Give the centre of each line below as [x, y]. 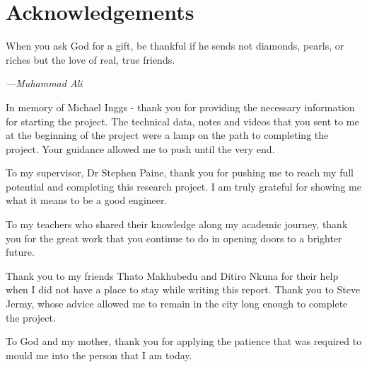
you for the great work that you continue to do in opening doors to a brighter [174, 238]
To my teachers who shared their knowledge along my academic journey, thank [177, 224]
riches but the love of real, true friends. [91, 59]
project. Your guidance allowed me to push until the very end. [140, 148]
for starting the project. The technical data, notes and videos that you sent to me [182, 121]
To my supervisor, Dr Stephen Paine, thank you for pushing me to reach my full [180, 173]
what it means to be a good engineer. [87, 200]
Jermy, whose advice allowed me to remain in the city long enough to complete [177, 304]
